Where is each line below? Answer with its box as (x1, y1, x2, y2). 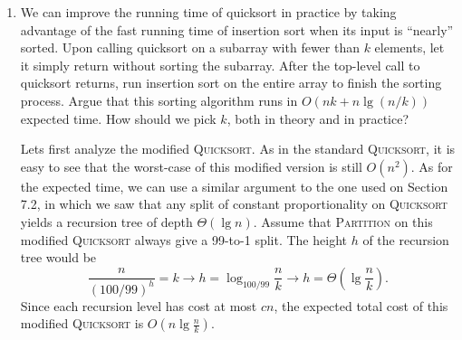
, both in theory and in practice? (226, 109, 409, 127)
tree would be (20, 248, 97, 267)
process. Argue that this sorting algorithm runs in (20, 90, 298, 109)
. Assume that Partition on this (253, 212, 433, 231)
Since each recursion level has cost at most (20, 296, 257, 315)
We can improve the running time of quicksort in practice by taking (20, 3, 397, 21)
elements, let (374, 38, 445, 57)
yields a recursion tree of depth (20, 212, 193, 231)
